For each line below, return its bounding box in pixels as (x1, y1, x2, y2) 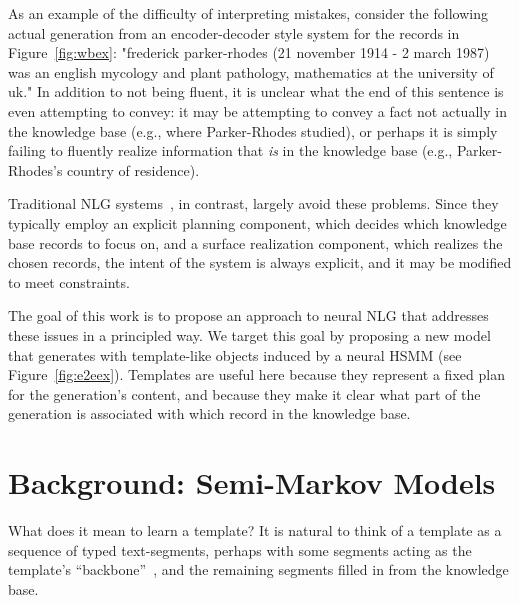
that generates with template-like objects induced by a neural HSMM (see (8, 344, 462, 365)
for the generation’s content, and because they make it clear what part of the (8, 383, 481, 404)
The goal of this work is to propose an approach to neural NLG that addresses (8, 305, 489, 326)
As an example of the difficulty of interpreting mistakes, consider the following (8, 3, 488, 23)
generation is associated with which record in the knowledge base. (8, 403, 411, 424)
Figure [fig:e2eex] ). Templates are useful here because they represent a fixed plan (8, 364, 505, 385)
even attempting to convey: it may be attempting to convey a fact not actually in (8, 100, 507, 121)
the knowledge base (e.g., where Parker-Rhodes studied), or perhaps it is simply (8, 120, 498, 141)
